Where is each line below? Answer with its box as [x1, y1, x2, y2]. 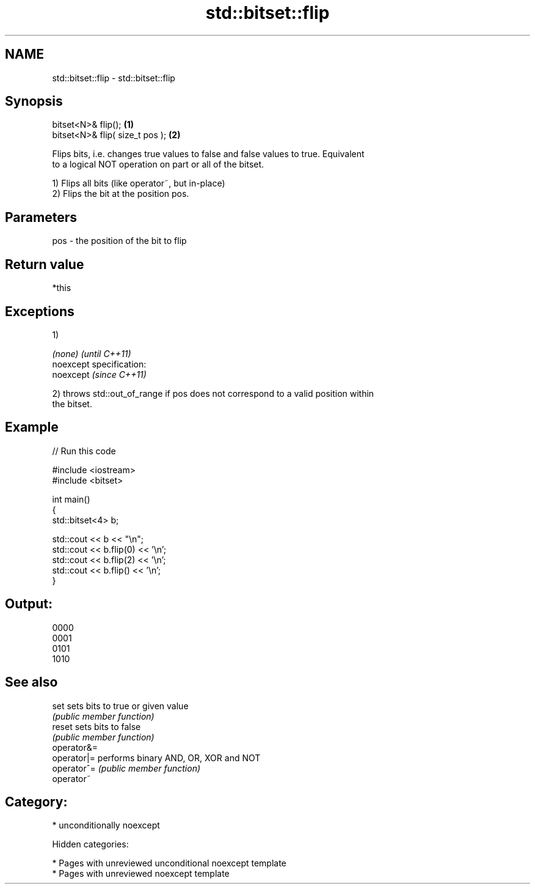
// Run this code [52, 445, 116, 456]
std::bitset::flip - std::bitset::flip [52, 72, 175, 83]
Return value [5, 256, 84, 272]
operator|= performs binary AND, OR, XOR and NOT [52, 752, 261, 763]
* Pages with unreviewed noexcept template [52, 868, 230, 879]
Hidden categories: [52, 839, 129, 850]
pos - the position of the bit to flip [52, 235, 187, 246]
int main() [52, 493, 90, 504]
